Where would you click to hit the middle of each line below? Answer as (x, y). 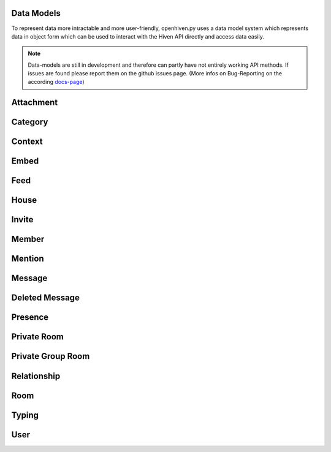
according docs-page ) (56, 82)
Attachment (35, 103)
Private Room (37, 337)
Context (27, 142)
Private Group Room (51, 356)
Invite (22, 220)
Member (28, 239)
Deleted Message (45, 298)
